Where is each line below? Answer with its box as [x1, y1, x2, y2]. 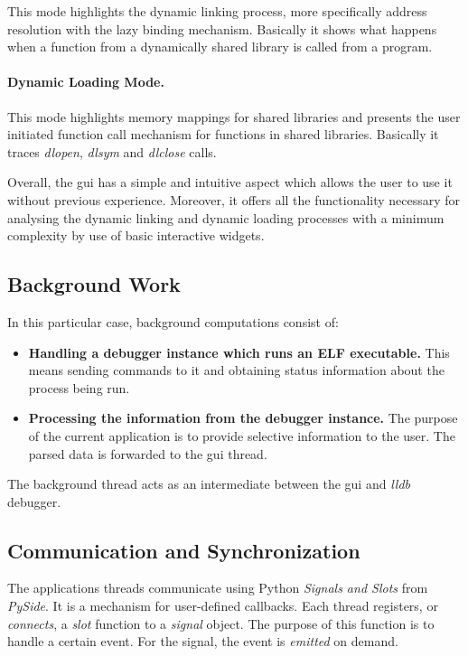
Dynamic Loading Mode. [7, 72, 164, 91]
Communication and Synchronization [7, 536, 360, 564]
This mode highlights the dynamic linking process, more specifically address [7, 2, 427, 20]
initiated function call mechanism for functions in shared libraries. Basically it [7, 125, 439, 144]
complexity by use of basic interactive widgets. [7, 226, 265, 245]
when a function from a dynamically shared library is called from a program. [7, 37, 433, 56]
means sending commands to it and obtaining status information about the [28, 361, 445, 380]
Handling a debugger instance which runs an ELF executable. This [28, 342, 450, 361]
